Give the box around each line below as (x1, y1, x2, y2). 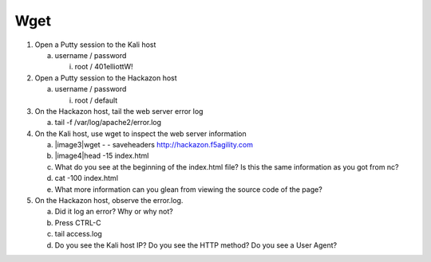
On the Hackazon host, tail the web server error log (34, 106, 204, 115)
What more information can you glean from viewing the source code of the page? (54, 184, 322, 194)
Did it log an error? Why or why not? (54, 207, 173, 217)
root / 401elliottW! (74, 62, 133, 72)
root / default (74, 96, 118, 105)
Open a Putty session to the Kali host (34, 40, 156, 49)
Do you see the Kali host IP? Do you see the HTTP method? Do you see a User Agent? (54, 240, 338, 250)
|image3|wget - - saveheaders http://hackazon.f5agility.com (54, 140, 253, 150)
